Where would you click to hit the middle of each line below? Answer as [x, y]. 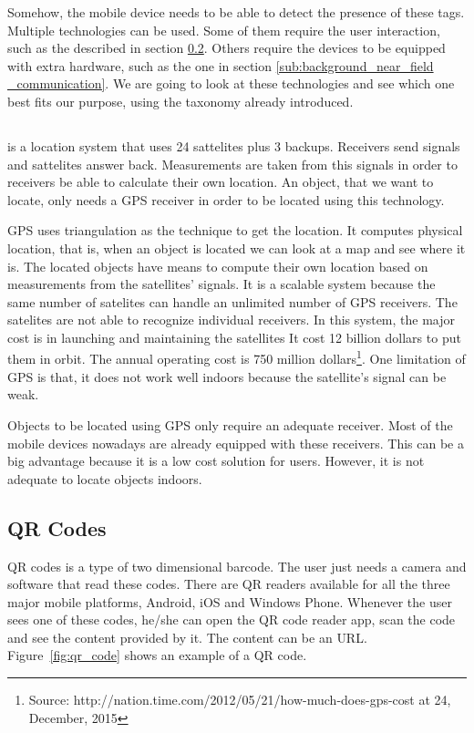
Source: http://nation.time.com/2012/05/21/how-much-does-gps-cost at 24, [240, 700]
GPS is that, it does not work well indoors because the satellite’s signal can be [227, 376]
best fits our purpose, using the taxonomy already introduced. [180, 101]
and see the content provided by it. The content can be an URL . [187, 637]
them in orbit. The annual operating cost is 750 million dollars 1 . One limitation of [237, 357]
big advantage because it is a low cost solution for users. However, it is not [216, 461]
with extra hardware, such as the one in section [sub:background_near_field [221, 65]
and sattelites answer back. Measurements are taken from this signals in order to [232, 164]
